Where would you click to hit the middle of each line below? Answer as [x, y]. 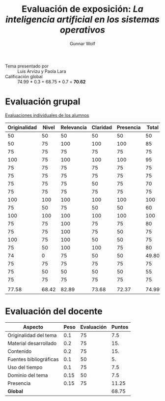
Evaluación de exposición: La [82, 9]
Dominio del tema [28, 375]
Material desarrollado [32, 343]
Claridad [102, 127]
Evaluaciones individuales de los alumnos [47, 115]
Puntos [120, 327]
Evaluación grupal [43, 102]
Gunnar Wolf [82, 43]
